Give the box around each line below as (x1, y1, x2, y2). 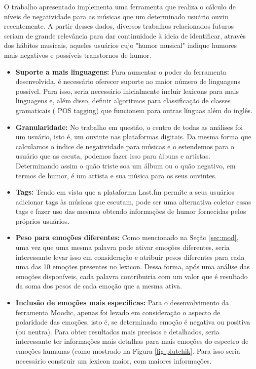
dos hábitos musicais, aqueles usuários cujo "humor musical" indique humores (4, 40, 237, 50)
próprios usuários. (15, 215, 70, 226)
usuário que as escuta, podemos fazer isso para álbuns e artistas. (15, 151, 211, 161)
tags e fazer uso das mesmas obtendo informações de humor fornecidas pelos (15, 206, 246, 216)
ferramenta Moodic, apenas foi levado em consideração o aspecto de (15, 307, 220, 317)
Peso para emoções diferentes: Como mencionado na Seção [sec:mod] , (15, 232, 239, 243)
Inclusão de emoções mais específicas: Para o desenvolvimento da (15, 297, 229, 308)
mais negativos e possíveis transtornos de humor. (4, 49, 151, 60)
